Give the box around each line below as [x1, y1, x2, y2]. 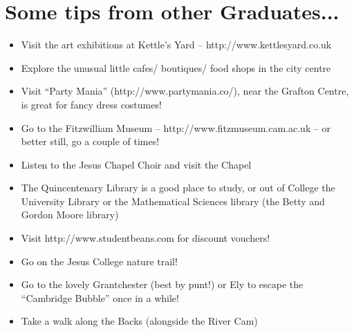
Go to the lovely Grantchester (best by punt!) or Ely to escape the [21, 277, 304, 292]
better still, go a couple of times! [21, 134, 160, 149]
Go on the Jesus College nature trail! [21, 254, 178, 268]
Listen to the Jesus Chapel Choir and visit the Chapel [21, 157, 252, 171]
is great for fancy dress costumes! [21, 97, 162, 111]
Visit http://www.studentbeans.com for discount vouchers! [21, 231, 270, 245]
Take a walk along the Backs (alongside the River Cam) [21, 314, 258, 328]
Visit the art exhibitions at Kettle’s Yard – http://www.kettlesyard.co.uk [21, 37, 332, 52]
